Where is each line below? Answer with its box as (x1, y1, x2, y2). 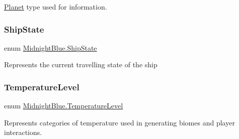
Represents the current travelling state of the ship (4, 59, 157, 70)
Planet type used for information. (4, 2, 107, 12)
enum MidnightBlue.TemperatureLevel (4, 100, 123, 111)
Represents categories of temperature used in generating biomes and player (4, 117, 235, 127)
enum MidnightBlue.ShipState (4, 42, 97, 53)
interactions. (4, 127, 42, 137)
